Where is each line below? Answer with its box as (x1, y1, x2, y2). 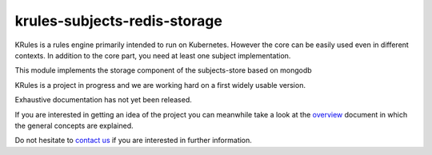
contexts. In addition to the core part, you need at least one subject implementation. (14, 50, 291, 60)
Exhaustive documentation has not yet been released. (14, 95, 192, 105)
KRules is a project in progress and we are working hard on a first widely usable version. (14, 80, 306, 89)
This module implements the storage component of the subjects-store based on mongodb (14, 66, 312, 75)
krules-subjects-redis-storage (14, 12, 223, 30)
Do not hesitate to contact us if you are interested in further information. (14, 136, 252, 145)
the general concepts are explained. (14, 121, 134, 130)
